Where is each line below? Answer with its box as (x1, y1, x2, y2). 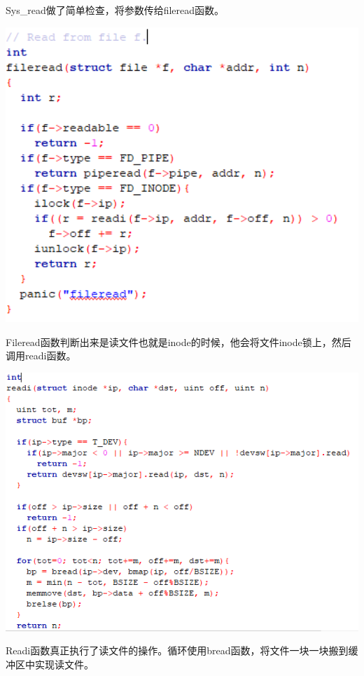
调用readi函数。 (6, 348, 76, 363)
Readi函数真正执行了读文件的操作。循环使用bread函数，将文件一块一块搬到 (6, 643, 349, 658)
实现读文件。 (34, 656, 94, 671)
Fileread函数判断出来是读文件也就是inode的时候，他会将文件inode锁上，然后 (6, 334, 351, 349)
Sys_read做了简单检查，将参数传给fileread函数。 (6, 3, 225, 17)
